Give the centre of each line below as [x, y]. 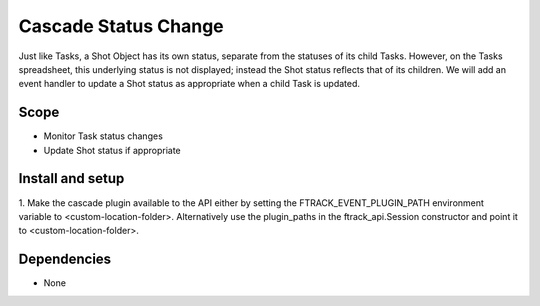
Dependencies [65, 259]
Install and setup [71, 178]
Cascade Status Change [121, 26]
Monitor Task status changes [103, 136]
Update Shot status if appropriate [112, 150]
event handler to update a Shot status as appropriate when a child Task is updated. [189, 84]
